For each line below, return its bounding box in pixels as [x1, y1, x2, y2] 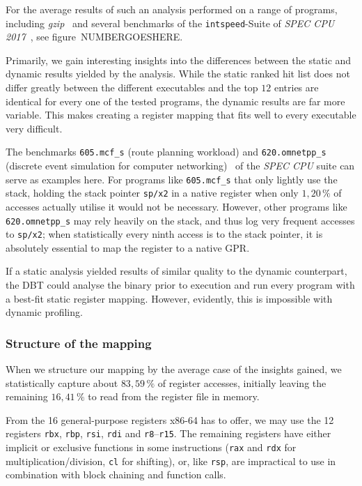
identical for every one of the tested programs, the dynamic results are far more [6, 93, 345, 108]
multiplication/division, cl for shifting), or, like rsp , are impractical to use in [6, 453, 336, 468]
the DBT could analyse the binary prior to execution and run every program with [6, 278, 355, 292]
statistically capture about [6, 375, 118, 390]
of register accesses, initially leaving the [157, 375, 326, 390]
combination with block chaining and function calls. [6, 467, 226, 482]
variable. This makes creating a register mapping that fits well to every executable [6, 107, 356, 122]
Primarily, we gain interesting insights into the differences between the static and [6, 52, 352, 67]
